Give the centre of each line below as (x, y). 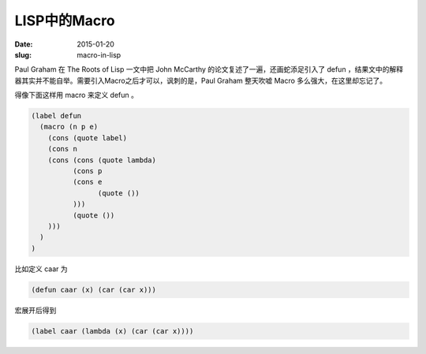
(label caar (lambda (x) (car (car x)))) (112, 331)
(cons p (87, 171)
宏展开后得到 (35, 310)
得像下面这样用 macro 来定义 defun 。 (76, 95)
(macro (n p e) (69, 127)
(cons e (87, 182)
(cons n (63, 149)
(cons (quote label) (88, 138)
